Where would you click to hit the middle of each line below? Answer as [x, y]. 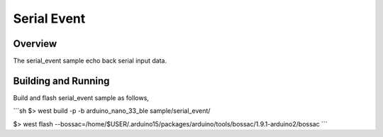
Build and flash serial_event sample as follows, [81, 98]
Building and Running [61, 81]
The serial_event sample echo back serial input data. [90, 61]
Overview [35, 44]
